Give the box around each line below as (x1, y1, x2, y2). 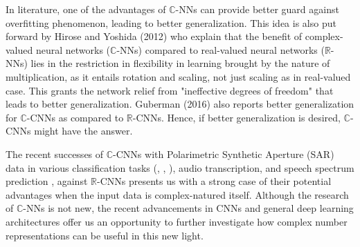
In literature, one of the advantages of (6, 2, 166, 16)
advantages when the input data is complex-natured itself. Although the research (6, 187, 349, 201)
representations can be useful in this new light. (6, 228, 204, 242)
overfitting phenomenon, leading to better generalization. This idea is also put (6, 15, 336, 30)
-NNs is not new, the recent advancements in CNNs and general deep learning (23, 201, 354, 215)
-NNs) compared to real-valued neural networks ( (116, 42, 325, 57)
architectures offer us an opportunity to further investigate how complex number (6, 214, 348, 228)
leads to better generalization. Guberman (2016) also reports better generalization (6, 97, 354, 111)
